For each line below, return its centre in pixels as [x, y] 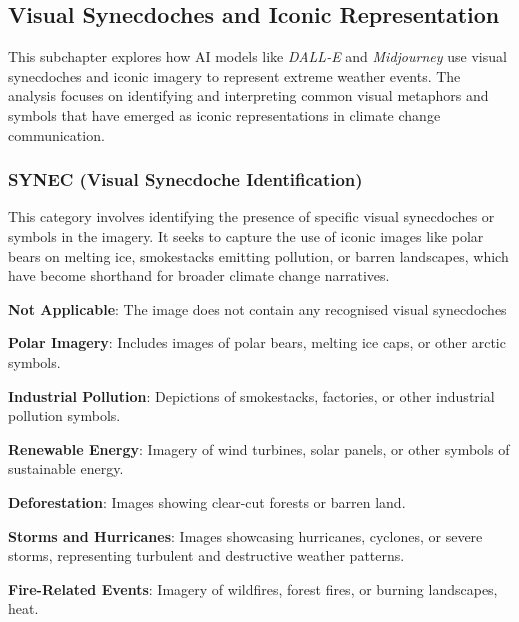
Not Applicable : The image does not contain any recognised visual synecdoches [257, 308]
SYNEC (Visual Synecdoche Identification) [185, 179]
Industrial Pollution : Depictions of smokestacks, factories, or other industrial [251, 395]
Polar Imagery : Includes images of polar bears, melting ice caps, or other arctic [257, 342]
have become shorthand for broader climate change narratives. [199, 275]
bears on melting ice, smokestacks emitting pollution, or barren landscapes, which [258, 255]
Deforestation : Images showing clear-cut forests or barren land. [207, 501]
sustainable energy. [66, 468]
